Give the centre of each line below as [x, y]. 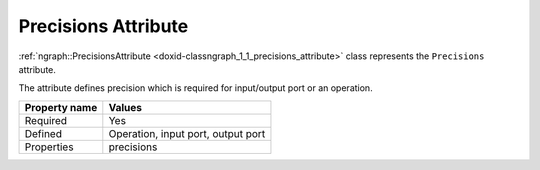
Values [125, 107]
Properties [49, 147]
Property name [61, 107]
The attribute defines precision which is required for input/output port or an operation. [196, 88]
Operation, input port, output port [187, 133]
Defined [43, 133]
